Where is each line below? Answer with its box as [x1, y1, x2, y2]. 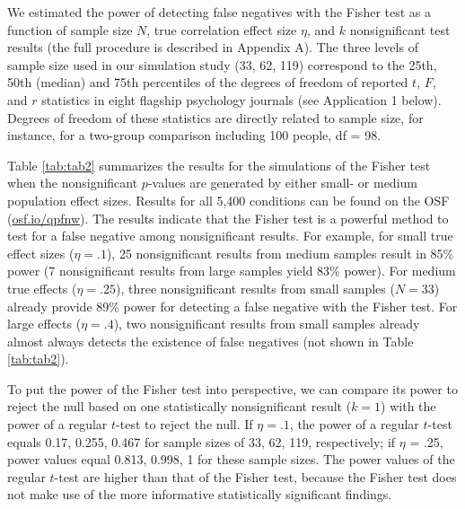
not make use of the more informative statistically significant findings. [7, 485, 392, 504]
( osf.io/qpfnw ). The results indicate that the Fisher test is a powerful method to [7, 208, 449, 227]
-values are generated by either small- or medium [147, 173, 417, 192]
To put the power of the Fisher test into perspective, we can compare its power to [7, 379, 458, 398]
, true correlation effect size [146, 20, 297, 39]
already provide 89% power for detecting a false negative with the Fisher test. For [7, 296, 458, 315]
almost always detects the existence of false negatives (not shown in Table [7, 331, 414, 350]
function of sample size [7, 20, 133, 39]
